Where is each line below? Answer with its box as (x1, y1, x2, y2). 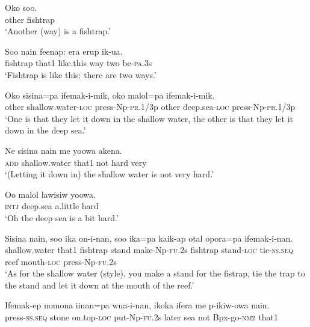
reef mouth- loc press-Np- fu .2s (5, 255, 117, 267)
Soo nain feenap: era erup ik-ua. (5, 44, 123, 57)
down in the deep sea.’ (5, 124, 86, 136)
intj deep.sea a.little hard (5, 200, 99, 212)
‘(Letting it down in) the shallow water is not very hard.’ (5, 168, 214, 180)
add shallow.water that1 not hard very (5, 156, 147, 168)
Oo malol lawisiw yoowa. (5, 188, 96, 200)
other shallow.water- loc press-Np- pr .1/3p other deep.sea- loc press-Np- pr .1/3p (5, 100, 296, 113)
